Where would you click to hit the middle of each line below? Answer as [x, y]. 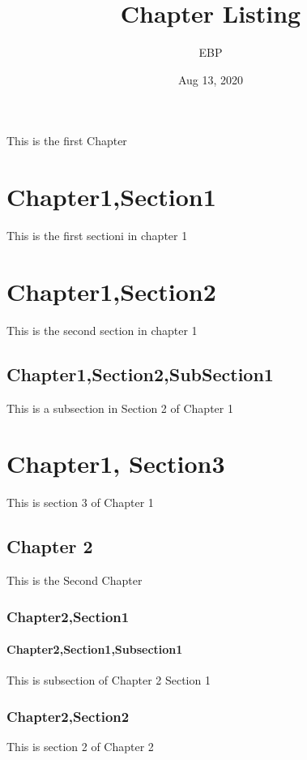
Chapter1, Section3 [116, 464]
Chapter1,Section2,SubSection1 [140, 374]
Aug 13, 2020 [211, 79]
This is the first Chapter [67, 141]
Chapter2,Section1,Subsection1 [95, 649]
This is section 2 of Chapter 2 [80, 747]
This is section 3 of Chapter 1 [80, 502]
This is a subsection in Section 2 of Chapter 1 [120, 408]
